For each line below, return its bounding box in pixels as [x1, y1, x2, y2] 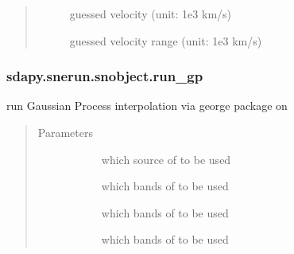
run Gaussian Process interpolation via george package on [6, 97, 288, 114]
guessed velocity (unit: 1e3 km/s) [69, 6, 232, 21]
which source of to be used [101, 150, 231, 167]
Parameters [37, 124, 93, 140]
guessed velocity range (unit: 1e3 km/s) [69, 32, 262, 49]
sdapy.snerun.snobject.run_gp [6, 66, 203, 86]
